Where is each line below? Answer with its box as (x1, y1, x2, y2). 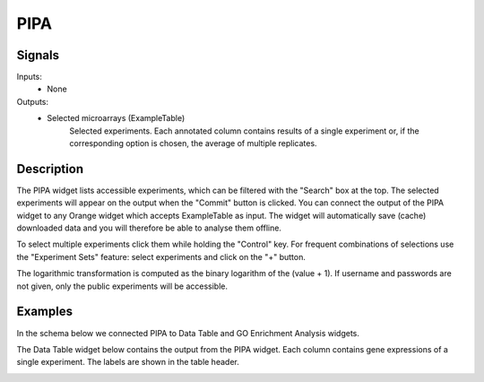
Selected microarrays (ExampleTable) (47, 113, 186, 124)
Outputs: (16, 96, 49, 107)
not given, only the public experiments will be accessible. (16, 281, 229, 291)
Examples (16, 304, 73, 319)
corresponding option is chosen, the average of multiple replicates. (69, 138, 317, 149)
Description (16, 161, 84, 177)
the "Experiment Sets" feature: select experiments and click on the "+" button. (16, 251, 307, 262)
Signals (16, 48, 60, 63)
